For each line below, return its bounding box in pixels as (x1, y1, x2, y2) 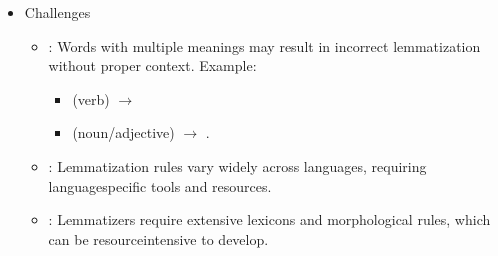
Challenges (24, 2, 91, 22)
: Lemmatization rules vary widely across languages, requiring (48, 155, 427, 176)
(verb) (72, 88, 110, 109)
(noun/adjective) (72, 122, 175, 143)
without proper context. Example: (48, 55, 257, 76)
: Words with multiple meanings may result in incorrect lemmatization (48, 35, 481, 56)
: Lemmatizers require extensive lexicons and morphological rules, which (48, 209, 491, 230)
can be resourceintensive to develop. (48, 228, 269, 249)
